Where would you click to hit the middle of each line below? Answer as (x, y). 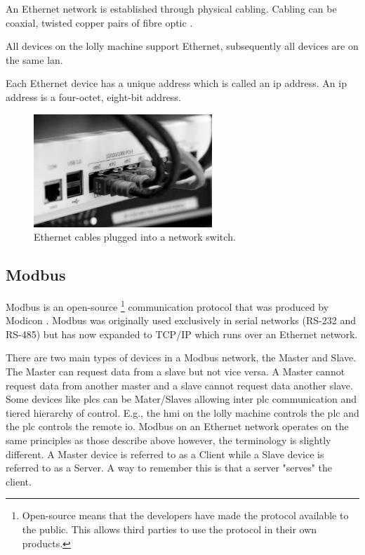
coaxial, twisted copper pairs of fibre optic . (99, 22)
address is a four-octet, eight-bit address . (93, 96)
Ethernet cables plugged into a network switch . (135, 237)
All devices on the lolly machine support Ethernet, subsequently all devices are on (182, 46)
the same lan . (34, 59)
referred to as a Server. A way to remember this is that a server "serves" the (169, 468)
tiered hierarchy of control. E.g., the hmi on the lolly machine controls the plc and (182, 412)
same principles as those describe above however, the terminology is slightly (168, 440)
